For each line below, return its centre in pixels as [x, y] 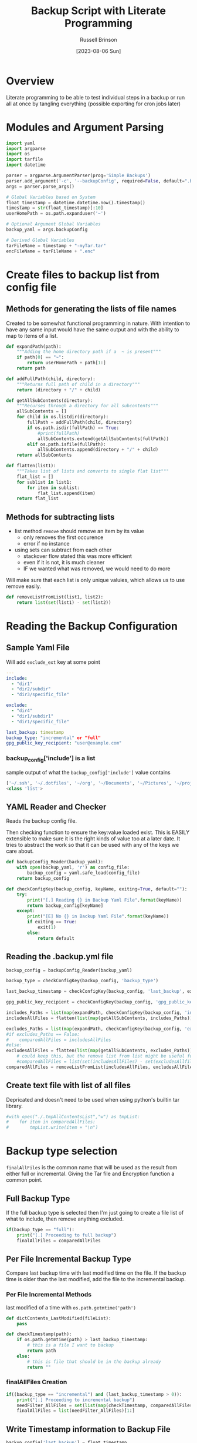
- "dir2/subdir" [31, 689]
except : [26, 911]
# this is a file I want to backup [71, 1345]
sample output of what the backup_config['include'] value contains [89, 772]
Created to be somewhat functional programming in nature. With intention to [98, 323]
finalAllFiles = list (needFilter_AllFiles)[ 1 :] [76, 1411]
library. [15, 1106]
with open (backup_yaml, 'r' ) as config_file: [73, 867]
